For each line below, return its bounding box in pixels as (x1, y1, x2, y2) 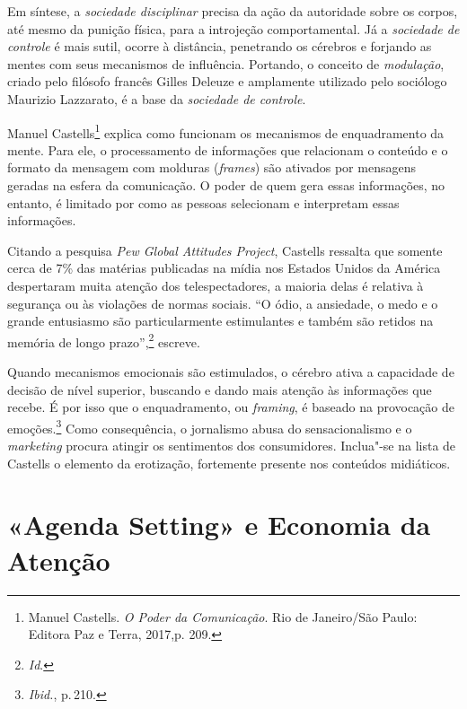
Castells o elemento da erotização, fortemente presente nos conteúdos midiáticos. (7, 453, 451, 472)
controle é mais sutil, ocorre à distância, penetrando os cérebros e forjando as (7, 37, 432, 56)
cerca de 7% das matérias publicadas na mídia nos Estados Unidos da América (7, 258, 441, 277)
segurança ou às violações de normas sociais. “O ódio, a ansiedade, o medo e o (7, 293, 438, 312)
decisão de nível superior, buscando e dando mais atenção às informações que (7, 380, 432, 398)
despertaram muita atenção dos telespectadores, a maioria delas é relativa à (7, 276, 424, 294)
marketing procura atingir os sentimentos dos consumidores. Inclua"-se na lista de (7, 436, 456, 455)
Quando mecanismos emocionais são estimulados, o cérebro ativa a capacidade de (7, 363, 454, 381)
